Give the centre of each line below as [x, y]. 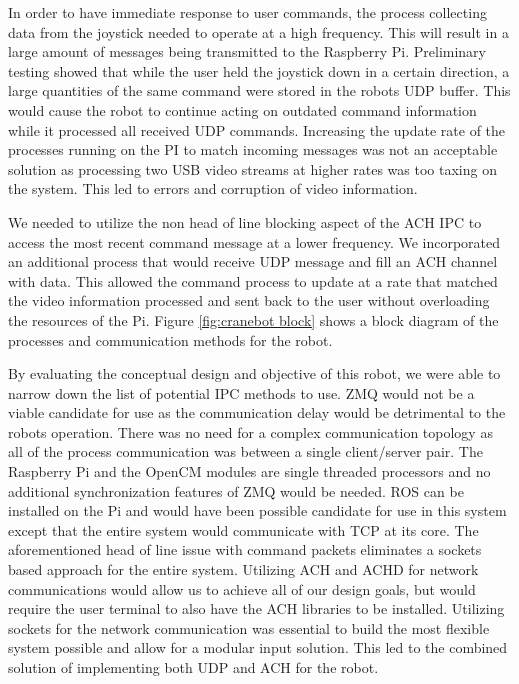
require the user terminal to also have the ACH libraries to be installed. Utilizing [256, 608]
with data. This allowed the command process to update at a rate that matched [253, 280]
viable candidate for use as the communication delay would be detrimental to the [257, 412]
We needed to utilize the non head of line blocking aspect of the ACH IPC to [245, 221]
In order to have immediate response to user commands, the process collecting [247, 12]
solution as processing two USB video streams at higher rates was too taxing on [252, 168]
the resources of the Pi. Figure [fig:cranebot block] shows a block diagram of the [253, 319]
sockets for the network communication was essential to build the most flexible [249, 627]
